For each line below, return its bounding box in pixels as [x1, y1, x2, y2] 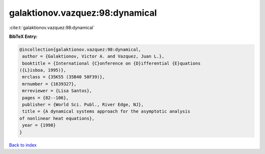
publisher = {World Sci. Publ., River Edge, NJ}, [22, 102, 144, 108]
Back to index [9, 142, 37, 148]
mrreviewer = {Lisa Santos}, [22, 88, 92, 93]
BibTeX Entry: [9, 33, 38, 39]
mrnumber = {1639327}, [22, 81, 77, 87]
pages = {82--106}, [22, 95, 69, 100]
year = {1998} [22, 123, 56, 128]
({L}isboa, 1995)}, [19, 67, 66, 73]
